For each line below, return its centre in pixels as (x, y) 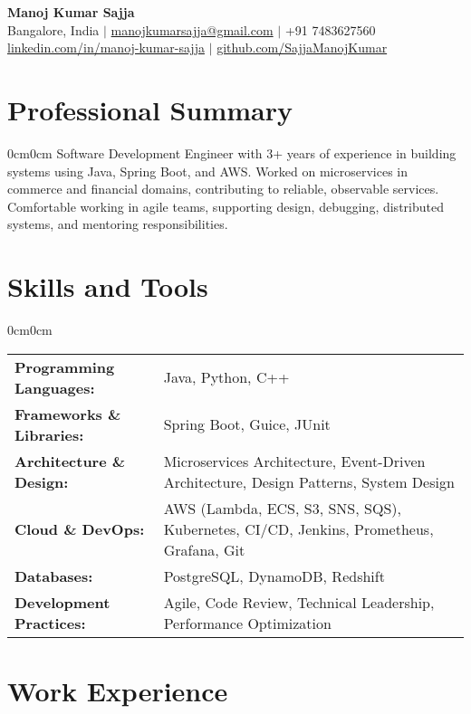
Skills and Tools (108, 286)
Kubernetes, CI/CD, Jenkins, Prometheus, (298, 528)
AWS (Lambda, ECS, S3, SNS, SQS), (282, 508)
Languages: (55, 387)
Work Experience (118, 690)
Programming (65, 367)
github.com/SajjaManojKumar (302, 48)
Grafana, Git (204, 549)
